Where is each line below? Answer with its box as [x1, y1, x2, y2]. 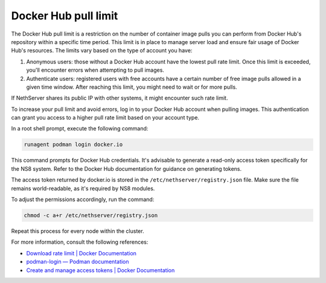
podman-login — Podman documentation [26, 258, 129, 266]
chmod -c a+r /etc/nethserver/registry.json [24, 212, 158, 218]
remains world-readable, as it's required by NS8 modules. [11, 185, 155, 192]
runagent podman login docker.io [24, 141, 123, 148]
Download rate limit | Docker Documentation [26, 249, 137, 256]
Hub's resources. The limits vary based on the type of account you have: [11, 47, 193, 54]
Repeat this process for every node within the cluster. [11, 227, 144, 235]
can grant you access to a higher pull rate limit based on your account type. [11, 114, 199, 121]
